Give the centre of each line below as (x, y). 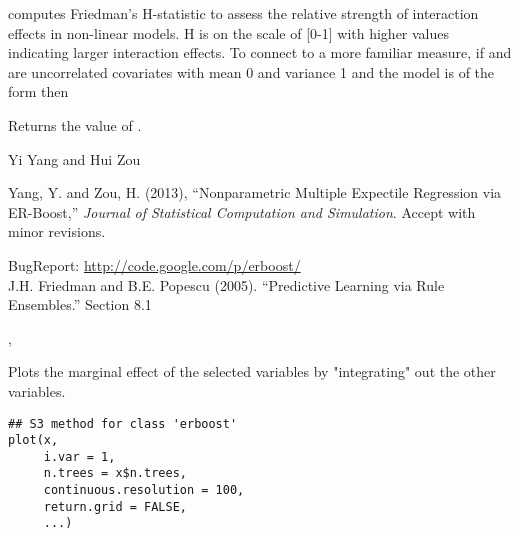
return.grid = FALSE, (115, 506)
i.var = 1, (79, 456)
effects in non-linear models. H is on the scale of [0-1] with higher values (229, 32)
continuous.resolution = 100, (144, 490)
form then (38, 91)
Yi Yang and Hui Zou (74, 158)
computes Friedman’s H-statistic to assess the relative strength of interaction (243, 13)
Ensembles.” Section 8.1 (80, 304)
